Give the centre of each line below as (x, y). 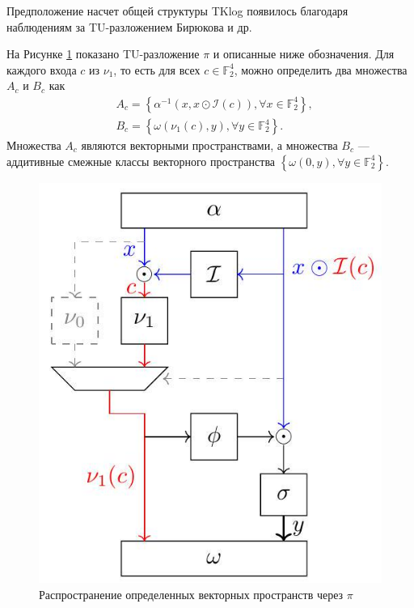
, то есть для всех (157, 69)
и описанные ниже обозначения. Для (304, 54)
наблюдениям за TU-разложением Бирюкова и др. (129, 26)
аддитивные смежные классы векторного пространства (141, 161)
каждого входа (42, 69)
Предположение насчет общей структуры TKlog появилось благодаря (177, 11)
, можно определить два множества (321, 69)
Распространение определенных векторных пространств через (191, 595)
